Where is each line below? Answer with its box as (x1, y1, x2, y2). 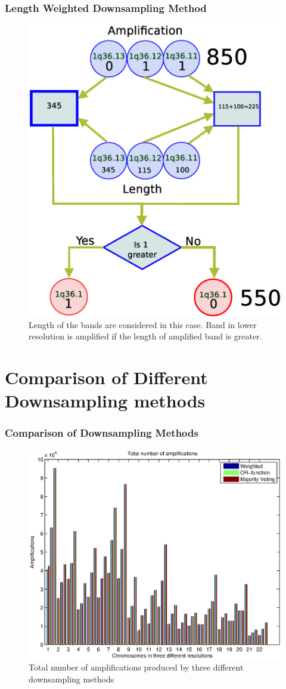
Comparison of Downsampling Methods (5, 425, 198, 440)
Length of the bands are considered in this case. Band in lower (29, 318, 257, 330)
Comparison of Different (5, 365, 208, 390)
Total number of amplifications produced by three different (29, 661, 244, 673)
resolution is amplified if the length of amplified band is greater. (29, 330, 262, 342)
